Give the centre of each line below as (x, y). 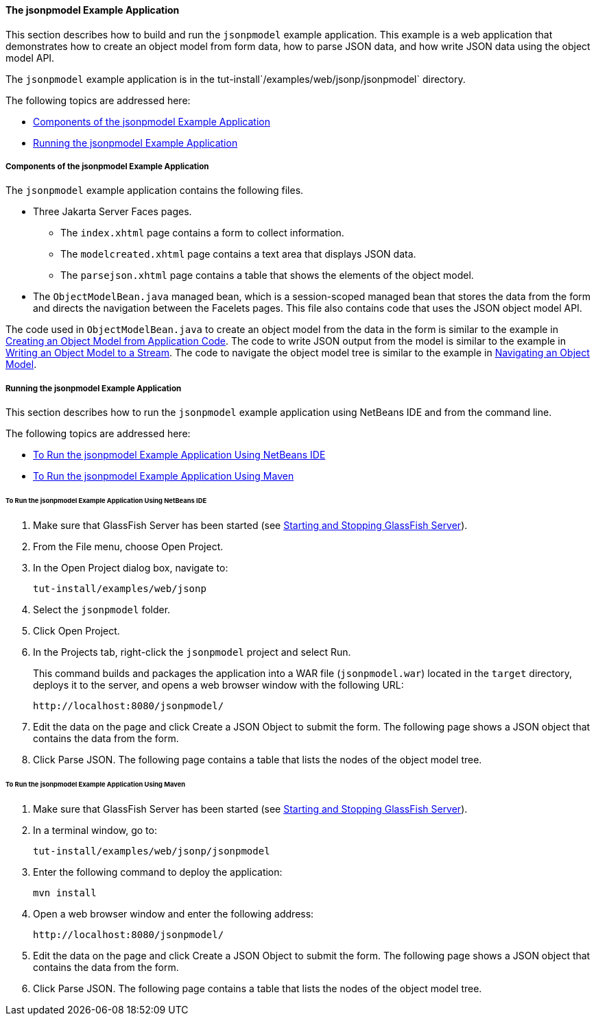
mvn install (65, 893)
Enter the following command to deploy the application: (158, 872)
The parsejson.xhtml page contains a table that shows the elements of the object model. (267, 275)
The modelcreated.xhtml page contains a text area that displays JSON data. (238, 254)
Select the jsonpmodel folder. (102, 609)
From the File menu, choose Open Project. (128, 546)
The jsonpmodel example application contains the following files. (155, 190)
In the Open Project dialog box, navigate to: (131, 567)
